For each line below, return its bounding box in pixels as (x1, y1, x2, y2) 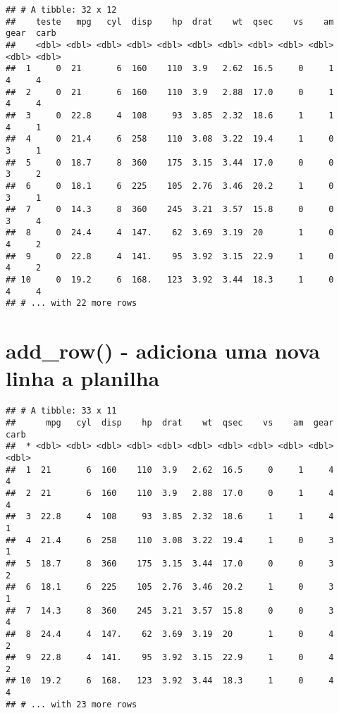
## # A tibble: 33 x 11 (6, 406, 117, 416)
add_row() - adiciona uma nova (6, 336, 320, 365)
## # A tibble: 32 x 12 (6, 5, 117, 15)
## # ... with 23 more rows (6, 699, 137, 709)
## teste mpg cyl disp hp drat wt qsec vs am (6, 16, 334, 27)
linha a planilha (6, 364, 160, 392)
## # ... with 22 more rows (6, 298, 137, 309)
